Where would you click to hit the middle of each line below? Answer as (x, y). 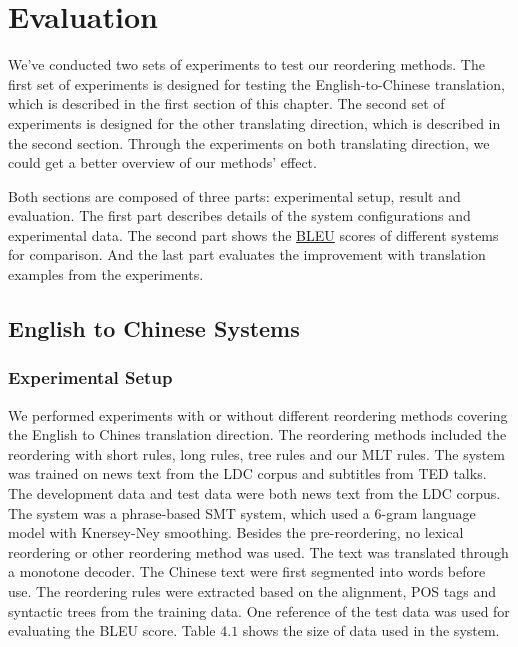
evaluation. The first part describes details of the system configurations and (239, 215)
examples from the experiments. (106, 274)
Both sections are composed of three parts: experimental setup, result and (234, 195)
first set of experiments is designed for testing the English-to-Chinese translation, (256, 83)
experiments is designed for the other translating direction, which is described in (254, 122)
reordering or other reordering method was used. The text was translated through (258, 551)
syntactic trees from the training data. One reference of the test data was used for (259, 610)
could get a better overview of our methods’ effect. (162, 162)
